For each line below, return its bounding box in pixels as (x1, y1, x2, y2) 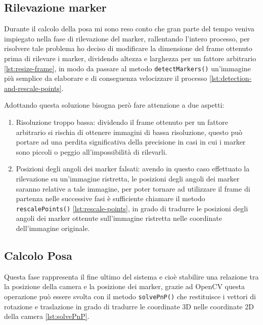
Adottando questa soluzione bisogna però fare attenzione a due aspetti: (4, 100, 225, 110)
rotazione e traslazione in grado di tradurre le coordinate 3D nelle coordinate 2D (4, 301, 254, 311)
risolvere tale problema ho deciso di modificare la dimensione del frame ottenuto (4, 43, 252, 54)
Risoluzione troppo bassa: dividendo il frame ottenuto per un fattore (16, 117, 228, 127)
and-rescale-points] (4, 82, 62, 93)
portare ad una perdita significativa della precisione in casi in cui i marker (16, 136, 246, 147)
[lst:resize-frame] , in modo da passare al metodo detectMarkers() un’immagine (4, 63, 251, 73)
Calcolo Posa (4, 248, 72, 263)
